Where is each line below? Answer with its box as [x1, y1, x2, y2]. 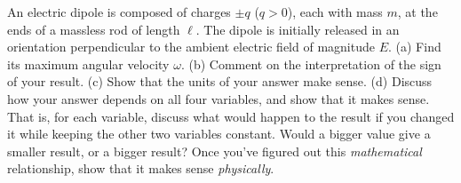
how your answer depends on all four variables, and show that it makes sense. [7, 89, 430, 107]
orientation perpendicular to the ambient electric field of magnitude [7, 37, 375, 56]
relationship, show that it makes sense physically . [7, 159, 274, 178]
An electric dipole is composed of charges [7, 3, 231, 20]
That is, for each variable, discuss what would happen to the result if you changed [7, 107, 455, 125]
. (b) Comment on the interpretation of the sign [180, 54, 441, 73]
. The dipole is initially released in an [195, 20, 400, 38]
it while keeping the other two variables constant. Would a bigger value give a [7, 124, 431, 143]
